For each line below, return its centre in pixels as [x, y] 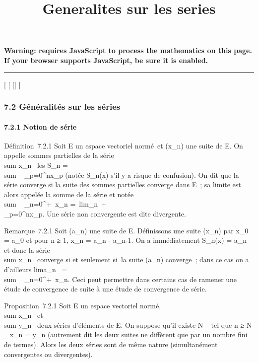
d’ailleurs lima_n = [36, 269]
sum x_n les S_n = [36, 165]
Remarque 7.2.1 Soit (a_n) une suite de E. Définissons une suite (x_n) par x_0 [126, 230]
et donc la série [27, 250]
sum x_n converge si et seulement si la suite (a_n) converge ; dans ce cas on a [127, 259]
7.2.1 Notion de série [40, 126]
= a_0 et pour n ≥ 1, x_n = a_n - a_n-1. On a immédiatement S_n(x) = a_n [126, 240]
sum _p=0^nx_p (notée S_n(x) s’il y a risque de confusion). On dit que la [122, 175]
